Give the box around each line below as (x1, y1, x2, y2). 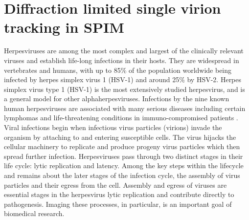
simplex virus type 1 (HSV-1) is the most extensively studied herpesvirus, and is (4, 84, 245, 94)
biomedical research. (4, 208, 65, 219)
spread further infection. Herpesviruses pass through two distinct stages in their (4, 151, 243, 161)
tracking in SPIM (4, 17, 124, 37)
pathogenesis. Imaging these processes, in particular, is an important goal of (4, 198, 232, 209)
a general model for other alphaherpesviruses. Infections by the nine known (4, 93, 229, 104)
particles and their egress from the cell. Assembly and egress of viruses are (4, 179, 227, 190)
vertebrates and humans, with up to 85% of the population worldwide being (4, 65, 232, 75)
